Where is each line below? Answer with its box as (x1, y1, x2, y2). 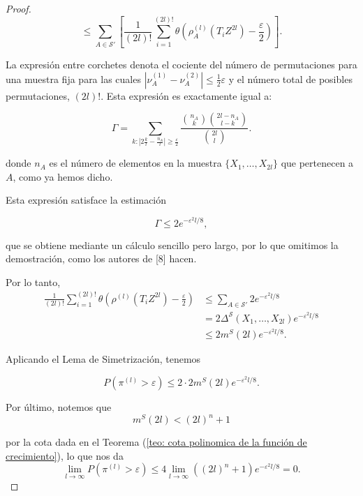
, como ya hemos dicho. (13, 169, 113, 183)
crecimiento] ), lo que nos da (6, 448, 124, 463)
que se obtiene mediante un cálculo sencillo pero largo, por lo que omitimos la (6, 237, 339, 252)
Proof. (6, 1, 31, 15)
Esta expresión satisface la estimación (6, 193, 167, 207)
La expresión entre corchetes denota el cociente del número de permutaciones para (6, 57, 357, 72)
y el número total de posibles (228, 71, 353, 86)
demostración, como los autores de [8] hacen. (6, 251, 197, 266)
